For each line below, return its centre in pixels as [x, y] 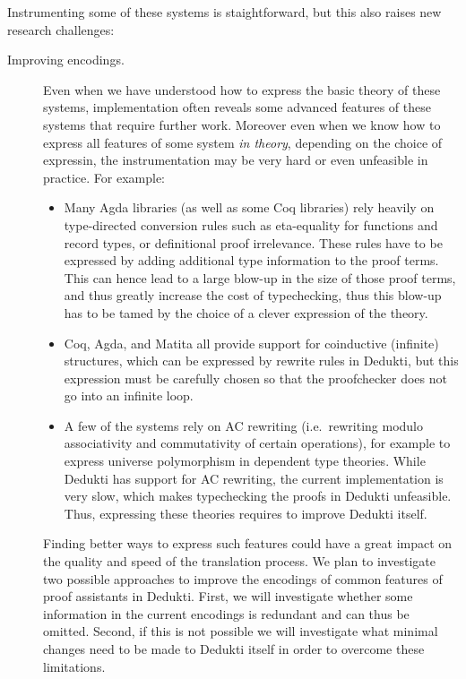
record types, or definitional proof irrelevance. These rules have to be [253, 242]
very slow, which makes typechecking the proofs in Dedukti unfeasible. [258, 496]
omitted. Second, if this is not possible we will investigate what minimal [241, 631]
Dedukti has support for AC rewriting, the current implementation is [254, 478]
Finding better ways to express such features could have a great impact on [248, 543]
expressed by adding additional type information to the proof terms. [251, 260]
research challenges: [61, 29]
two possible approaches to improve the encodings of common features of [243, 578]
